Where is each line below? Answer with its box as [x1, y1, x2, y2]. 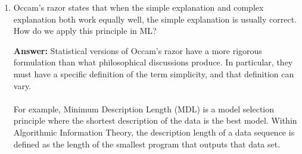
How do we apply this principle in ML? [13, 24, 157, 37]
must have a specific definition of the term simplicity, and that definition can [13, 67, 294, 80]
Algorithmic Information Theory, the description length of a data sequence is [13, 125, 295, 138]
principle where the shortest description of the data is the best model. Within [13, 114, 297, 127]
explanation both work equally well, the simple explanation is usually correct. [13, 12, 297, 25]
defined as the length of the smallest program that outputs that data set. [13, 137, 281, 150]
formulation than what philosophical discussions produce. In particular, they [13, 56, 293, 68]
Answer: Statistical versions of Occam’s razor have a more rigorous [13, 44, 262, 56]
